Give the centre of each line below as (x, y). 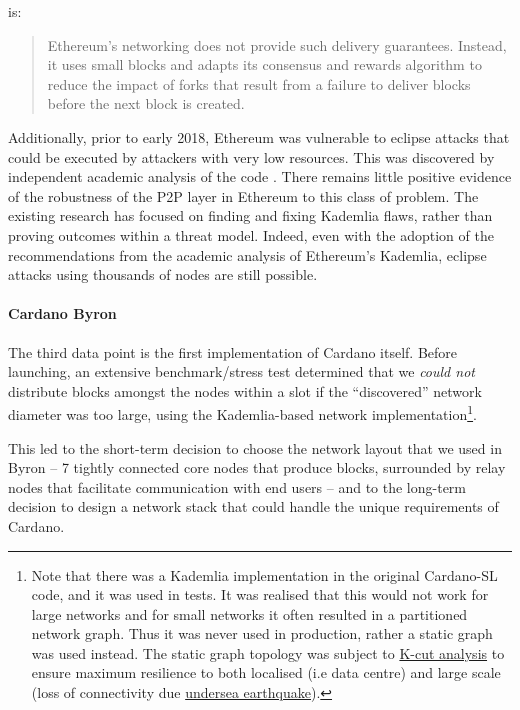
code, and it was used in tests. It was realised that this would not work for (260, 594)
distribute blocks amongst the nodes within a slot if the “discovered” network (245, 390)
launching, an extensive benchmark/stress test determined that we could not (241, 371)
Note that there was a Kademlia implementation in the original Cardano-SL (264, 574)
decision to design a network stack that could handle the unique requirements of (253, 506)
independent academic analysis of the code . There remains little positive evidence (260, 176)
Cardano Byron (62, 313)
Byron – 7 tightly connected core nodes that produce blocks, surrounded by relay (257, 467)
